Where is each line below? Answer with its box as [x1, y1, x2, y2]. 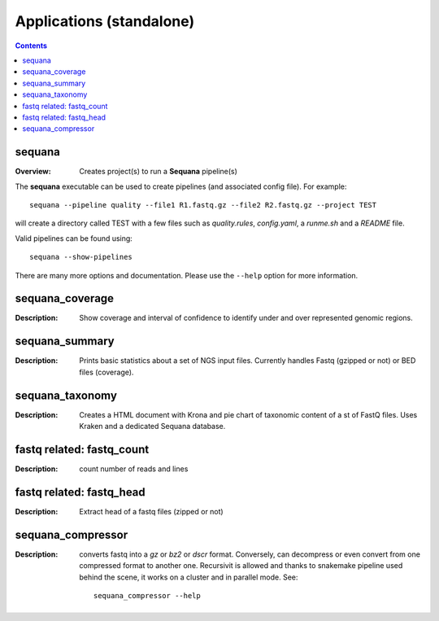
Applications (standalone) [15, 12, 195, 30]
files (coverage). [79, 367, 134, 377]
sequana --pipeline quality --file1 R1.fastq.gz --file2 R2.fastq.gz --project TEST [29, 200, 377, 209]
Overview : [15, 167, 52, 177]
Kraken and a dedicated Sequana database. [79, 422, 226, 431]
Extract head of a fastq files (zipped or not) [79, 506, 224, 516]
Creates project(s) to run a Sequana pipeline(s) [79, 167, 237, 177]
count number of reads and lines [79, 464, 189, 474]
